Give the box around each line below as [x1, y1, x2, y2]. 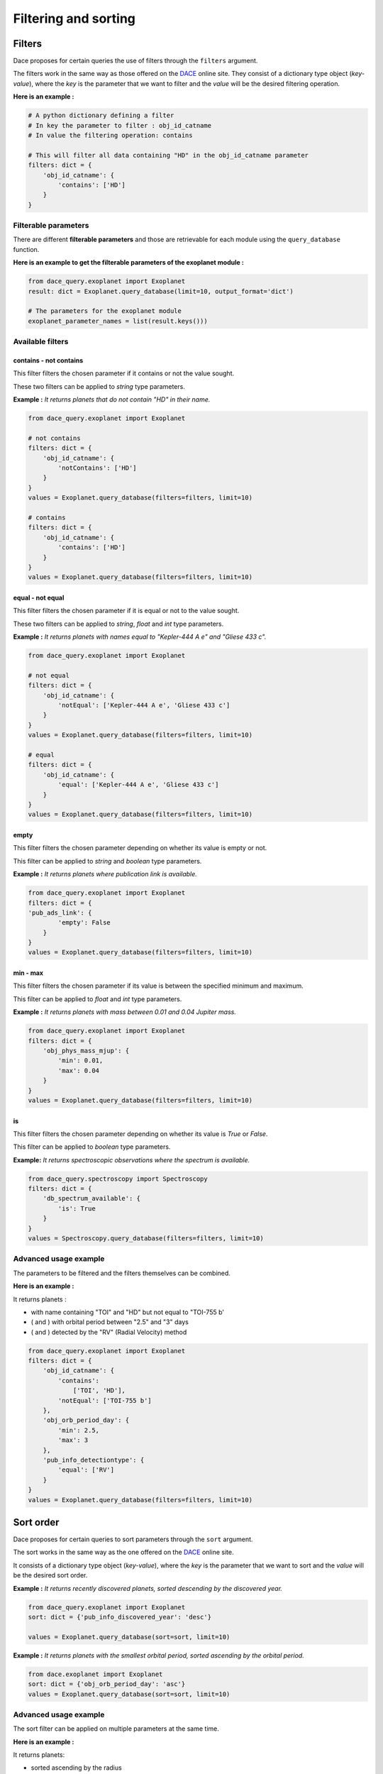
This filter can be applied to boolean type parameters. [13, 1142, 171, 1151]
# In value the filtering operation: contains [28, 131, 193, 139]
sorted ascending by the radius [30, 1763, 122, 1772]
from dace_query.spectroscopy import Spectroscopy [28, 1174, 209, 1183]
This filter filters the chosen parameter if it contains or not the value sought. [13, 369, 235, 378]
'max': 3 [57, 1436, 89, 1444]
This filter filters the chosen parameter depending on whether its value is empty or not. [13, 844, 267, 852]
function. [13, 245, 40, 253]
